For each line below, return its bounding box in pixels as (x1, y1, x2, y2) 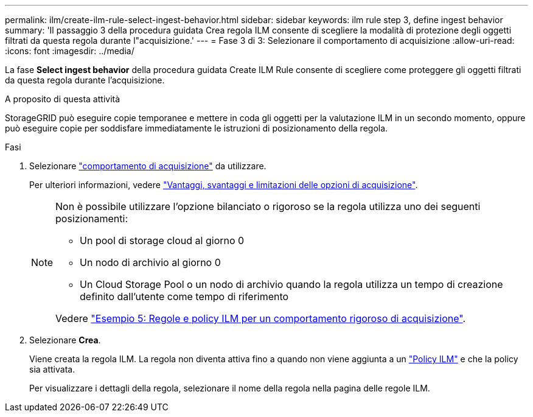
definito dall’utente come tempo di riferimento (80, 290, 289, 303)
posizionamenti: (55, 212, 128, 225)
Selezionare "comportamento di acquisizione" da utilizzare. (29, 161, 266, 171)
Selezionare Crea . (29, 335, 101, 345)
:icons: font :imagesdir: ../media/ (5, 46, 134, 56)
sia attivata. (29, 364, 75, 374)
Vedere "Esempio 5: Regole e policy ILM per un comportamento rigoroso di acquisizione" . (55, 312, 466, 324)
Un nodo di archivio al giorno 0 (80, 256, 221, 268)
